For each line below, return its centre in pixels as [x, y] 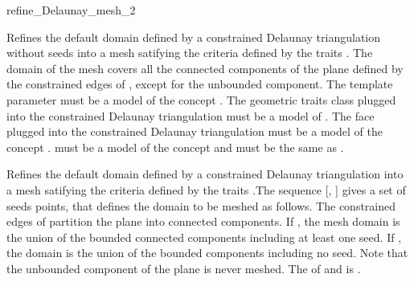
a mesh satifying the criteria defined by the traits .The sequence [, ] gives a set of [206, 189]
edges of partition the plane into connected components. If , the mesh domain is [203, 221]
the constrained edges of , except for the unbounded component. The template [200, 84]
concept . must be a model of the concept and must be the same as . [175, 147]
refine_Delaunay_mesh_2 [71, 10]
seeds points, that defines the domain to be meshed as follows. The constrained [201, 205]
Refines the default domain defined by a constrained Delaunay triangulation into [205, 174]
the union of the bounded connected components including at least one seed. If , [204, 237]
